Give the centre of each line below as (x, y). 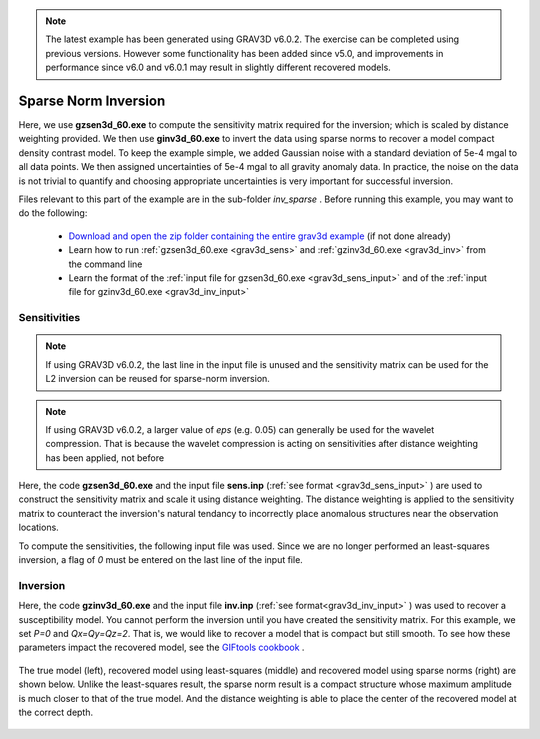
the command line (105, 264)
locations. (38, 527)
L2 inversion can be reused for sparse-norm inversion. (157, 379)
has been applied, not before (105, 457)
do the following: (53, 213)
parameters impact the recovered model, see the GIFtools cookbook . (161, 647)
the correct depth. (56, 712)
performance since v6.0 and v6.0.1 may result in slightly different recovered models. (218, 67)
